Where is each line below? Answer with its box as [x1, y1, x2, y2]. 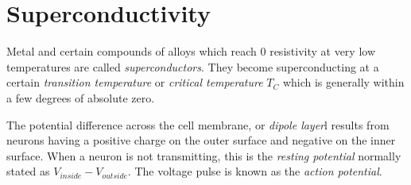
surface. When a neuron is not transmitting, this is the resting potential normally [6, 147, 401, 164]
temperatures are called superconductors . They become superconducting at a [6, 58, 379, 75]
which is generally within [282, 74, 405, 91]
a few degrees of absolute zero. [6, 89, 155, 106]
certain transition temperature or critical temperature [6, 74, 263, 91]
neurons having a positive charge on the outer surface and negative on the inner [6, 132, 396, 148]
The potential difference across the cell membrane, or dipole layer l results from [6, 116, 390, 133]
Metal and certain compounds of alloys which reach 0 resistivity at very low [6, 43, 376, 60]
